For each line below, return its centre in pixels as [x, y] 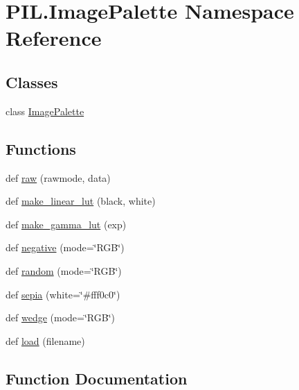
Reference [54, 38]
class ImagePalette [45, 111]
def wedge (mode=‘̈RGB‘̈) [60, 317]
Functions [41, 148]
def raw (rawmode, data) [58, 177]
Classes [32, 82]
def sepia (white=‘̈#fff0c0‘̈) [63, 294]
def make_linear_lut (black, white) [81, 201]
